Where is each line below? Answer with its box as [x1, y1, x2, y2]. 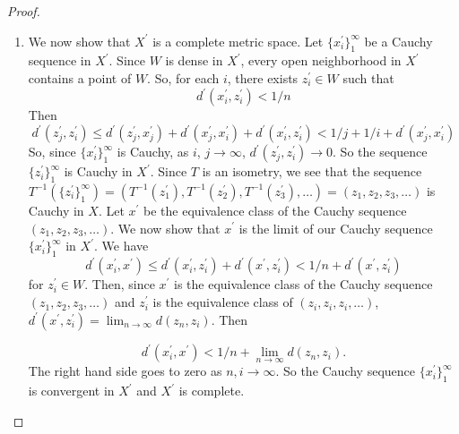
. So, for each [147, 68, 220, 87]
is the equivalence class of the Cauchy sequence [174, 275, 433, 294]
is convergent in [28, 381, 115, 400]
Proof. [7, 2, 40, 20]
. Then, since [84, 275, 155, 294]
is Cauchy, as [117, 142, 189, 161]
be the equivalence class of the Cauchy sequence [143, 200, 407, 219]
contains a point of [28, 68, 132, 87]
